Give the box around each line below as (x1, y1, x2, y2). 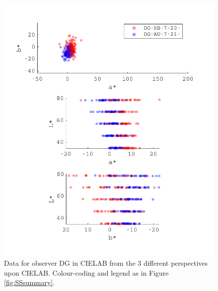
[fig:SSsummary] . (4, 277, 55, 288)
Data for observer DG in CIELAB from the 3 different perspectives (4, 258, 208, 268)
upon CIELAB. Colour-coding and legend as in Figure (4, 267, 169, 278)
